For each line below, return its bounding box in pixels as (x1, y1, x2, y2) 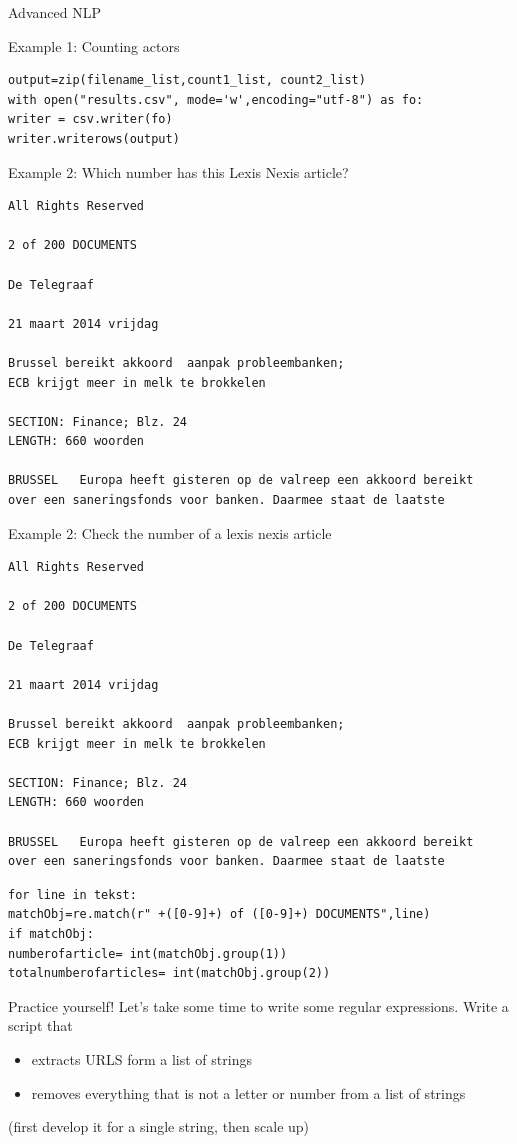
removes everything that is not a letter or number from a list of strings (31, 1082, 466, 1103)
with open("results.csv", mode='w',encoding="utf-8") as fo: (8, 92, 424, 107)
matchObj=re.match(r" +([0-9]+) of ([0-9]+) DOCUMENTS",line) (8, 907, 431, 922)
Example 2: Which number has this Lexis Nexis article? (8, 161, 349, 182)
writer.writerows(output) (8, 131, 180, 146)
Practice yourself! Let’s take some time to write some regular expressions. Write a (8, 995, 509, 1016)
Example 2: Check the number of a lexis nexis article (8, 522, 332, 543)
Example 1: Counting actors (8, 35, 180, 56)
